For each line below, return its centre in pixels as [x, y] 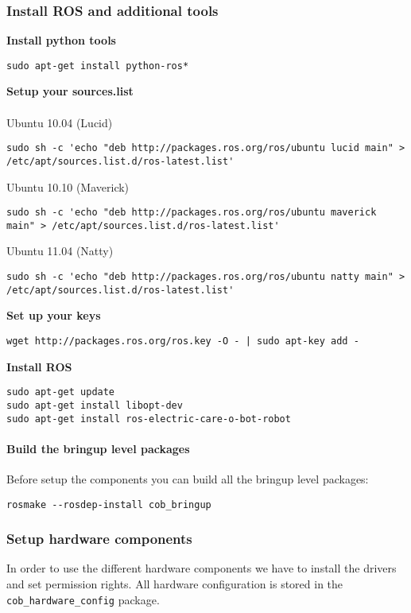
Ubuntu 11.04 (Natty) [60, 251]
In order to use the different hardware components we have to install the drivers [202, 568]
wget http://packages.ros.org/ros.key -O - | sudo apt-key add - [183, 341]
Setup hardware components [99, 539]
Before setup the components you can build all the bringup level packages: [188, 478]
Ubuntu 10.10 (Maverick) [68, 186]
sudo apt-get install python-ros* [98, 66]
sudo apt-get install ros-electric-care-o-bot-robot [149, 419]
